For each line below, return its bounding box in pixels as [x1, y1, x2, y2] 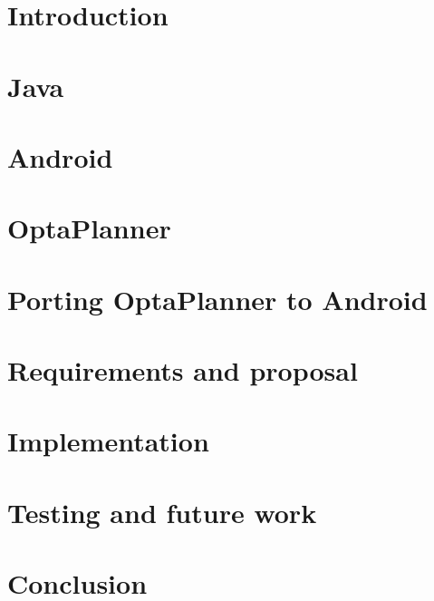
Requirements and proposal [7, 352, 358, 389]
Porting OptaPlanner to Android [7, 280, 428, 317]
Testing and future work [7, 493, 317, 530]
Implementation [7, 422, 209, 460]
